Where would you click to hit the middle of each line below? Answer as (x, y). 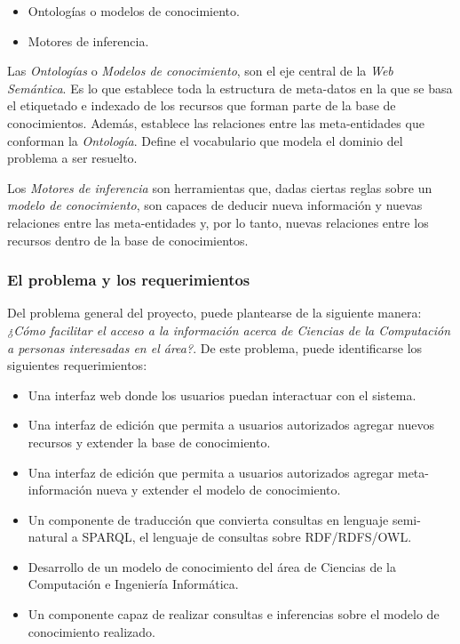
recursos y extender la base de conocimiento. (149, 442)
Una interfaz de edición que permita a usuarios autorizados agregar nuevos (231, 425)
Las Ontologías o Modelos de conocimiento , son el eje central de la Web (200, 71)
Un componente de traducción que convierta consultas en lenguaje (208, 519)
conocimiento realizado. (91, 631)
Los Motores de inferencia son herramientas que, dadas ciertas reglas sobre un (220, 187)
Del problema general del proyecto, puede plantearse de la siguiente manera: (214, 313)
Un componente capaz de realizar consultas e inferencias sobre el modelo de (234, 614)
